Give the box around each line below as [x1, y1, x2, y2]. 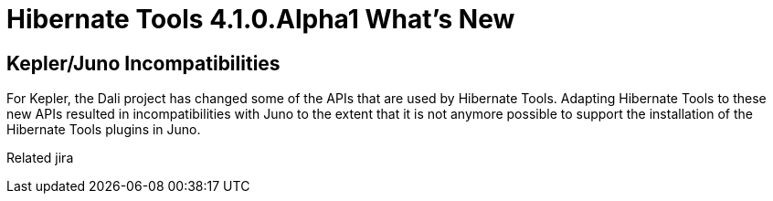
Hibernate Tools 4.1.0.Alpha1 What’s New [6, 4, 515, 35]
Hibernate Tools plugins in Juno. [6, 122, 201, 138]
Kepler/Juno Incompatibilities [6, 51, 281, 75]
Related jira [6, 150, 74, 166]
